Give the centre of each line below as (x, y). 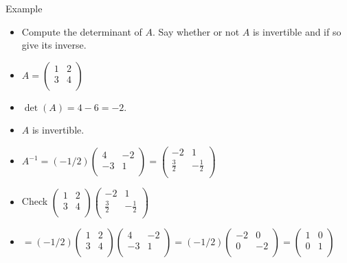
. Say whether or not (196, 31)
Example (24, 8)
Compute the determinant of (82, 31)
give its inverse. (54, 45)
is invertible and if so (297, 31)
